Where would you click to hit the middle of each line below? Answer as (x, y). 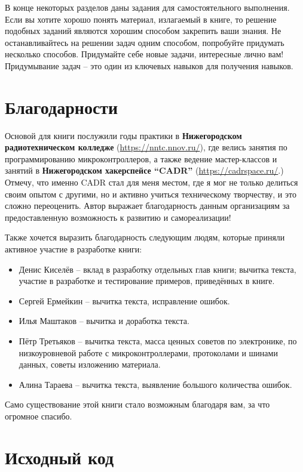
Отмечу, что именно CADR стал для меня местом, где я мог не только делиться (151, 182)
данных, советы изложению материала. (90, 364)
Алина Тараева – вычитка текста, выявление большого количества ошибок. (155, 384)
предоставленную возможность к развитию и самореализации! (118, 217)
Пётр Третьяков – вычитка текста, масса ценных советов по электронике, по (158, 341)
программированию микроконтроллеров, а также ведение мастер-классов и (141, 158)
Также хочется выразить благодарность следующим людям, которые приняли (145, 237)
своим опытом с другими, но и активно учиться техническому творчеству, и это (151, 194)
